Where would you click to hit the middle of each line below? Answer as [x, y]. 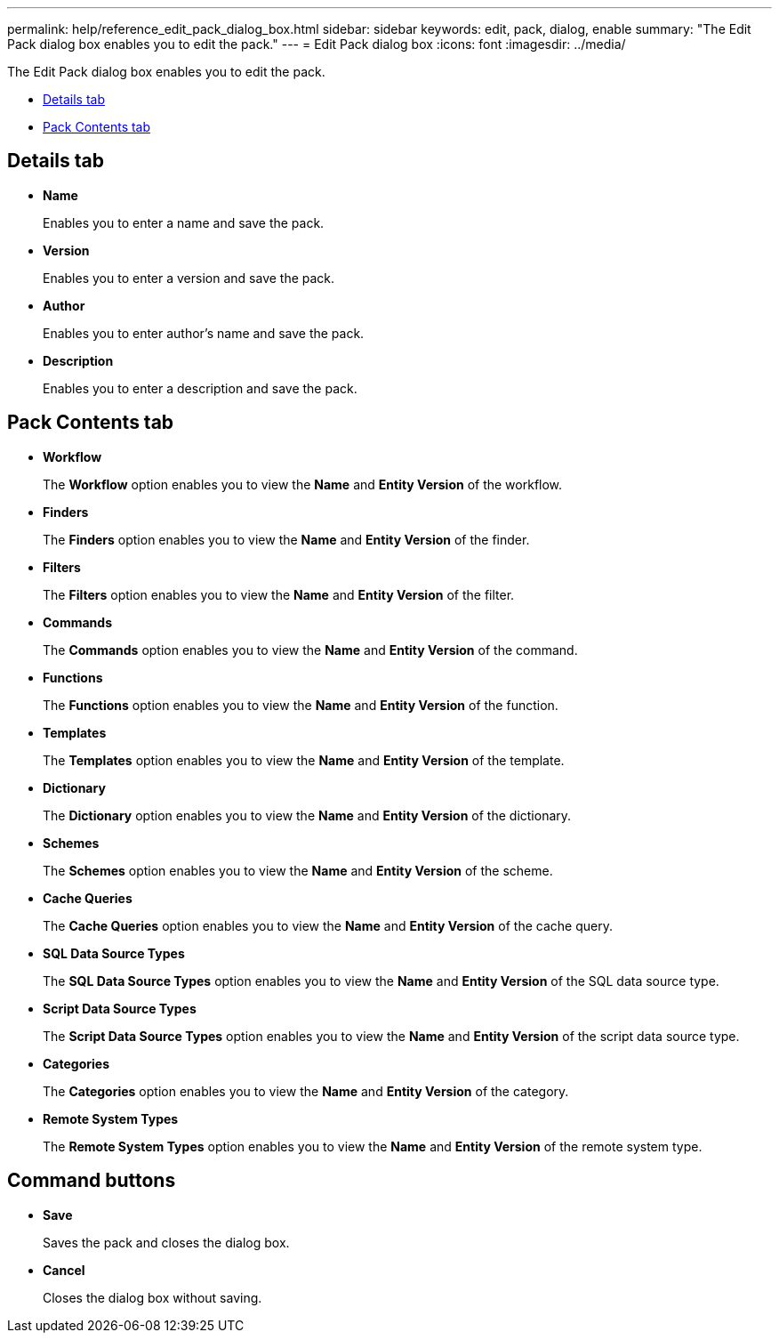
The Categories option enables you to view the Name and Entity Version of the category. [306, 1091]
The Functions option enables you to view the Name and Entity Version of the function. [301, 705]
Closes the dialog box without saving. [153, 1297]
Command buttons [92, 1181]
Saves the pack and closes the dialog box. [166, 1242]
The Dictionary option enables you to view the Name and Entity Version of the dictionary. [307, 815]
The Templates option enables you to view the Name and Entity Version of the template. [304, 760]
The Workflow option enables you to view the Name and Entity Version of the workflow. [303, 484]
